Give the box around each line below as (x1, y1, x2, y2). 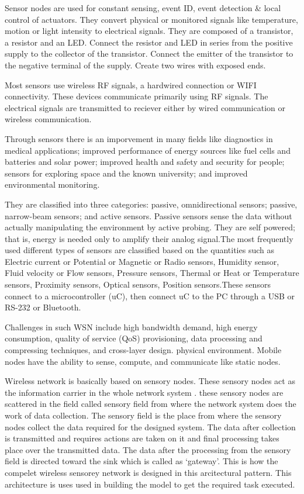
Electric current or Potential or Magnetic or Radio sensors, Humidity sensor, (5, 255, 279, 267)
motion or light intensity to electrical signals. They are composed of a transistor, (5, 25, 293, 37)
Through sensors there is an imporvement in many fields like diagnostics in (5, 132, 273, 144)
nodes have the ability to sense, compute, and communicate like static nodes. (5, 355, 281, 367)
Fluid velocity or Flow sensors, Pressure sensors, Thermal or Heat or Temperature (5, 267, 299, 279)
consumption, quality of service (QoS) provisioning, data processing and (5, 332, 262, 344)
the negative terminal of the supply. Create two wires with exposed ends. (5, 58, 266, 71)
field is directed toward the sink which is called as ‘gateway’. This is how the (5, 455, 278, 467)
